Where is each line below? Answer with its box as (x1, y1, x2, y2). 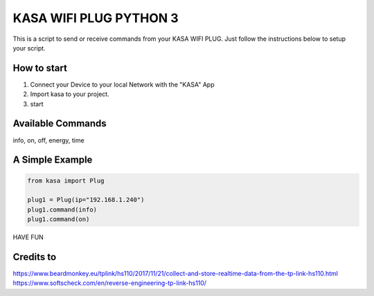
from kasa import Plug (27, 176, 105, 185)
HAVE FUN (12, 233, 44, 241)
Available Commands (12, 118, 107, 129)
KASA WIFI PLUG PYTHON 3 (12, 10, 179, 26)
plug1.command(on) (27, 215, 90, 223)
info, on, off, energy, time (12, 136, 84, 145)
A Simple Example (12, 154, 93, 166)
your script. (12, 44, 46, 52)
